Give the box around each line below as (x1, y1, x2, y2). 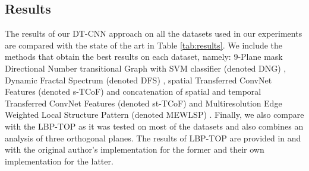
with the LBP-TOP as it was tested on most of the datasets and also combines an (5, 120, 304, 132)
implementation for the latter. (5, 154, 113, 167)
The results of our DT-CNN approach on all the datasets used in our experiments (5, 27, 302, 40)
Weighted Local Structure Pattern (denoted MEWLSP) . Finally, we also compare (5, 108, 304, 121)
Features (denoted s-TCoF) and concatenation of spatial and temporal (5, 85, 261, 98)
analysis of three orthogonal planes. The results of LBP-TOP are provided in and (5, 131, 301, 144)
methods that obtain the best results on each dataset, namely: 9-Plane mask (5, 50, 283, 63)
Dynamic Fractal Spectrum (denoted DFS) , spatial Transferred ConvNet (5, 73, 272, 86)
